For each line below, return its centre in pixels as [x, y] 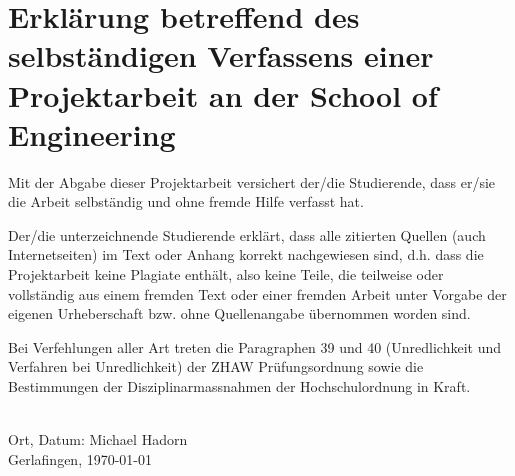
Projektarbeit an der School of [223, 94]
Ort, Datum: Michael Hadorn [98, 439]
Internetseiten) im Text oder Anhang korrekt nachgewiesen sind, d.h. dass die [246, 254]
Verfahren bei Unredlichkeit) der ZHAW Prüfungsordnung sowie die [216, 366]
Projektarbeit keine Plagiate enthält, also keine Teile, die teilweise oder [226, 274]
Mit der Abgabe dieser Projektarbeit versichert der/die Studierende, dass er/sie [252, 181]
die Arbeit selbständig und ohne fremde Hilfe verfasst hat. [186, 201]
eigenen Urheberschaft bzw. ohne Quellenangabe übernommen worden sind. [239, 313]
